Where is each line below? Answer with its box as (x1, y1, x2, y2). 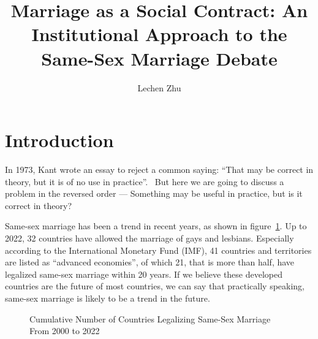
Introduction (5, 128, 114, 153)
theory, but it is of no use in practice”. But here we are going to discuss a (5, 175, 284, 188)
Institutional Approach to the (31, 21, 287, 47)
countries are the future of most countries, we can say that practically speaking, (5, 280, 305, 292)
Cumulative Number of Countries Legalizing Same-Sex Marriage (29, 312, 271, 325)
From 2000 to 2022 (29, 324, 100, 337)
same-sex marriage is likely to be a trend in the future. (5, 291, 210, 304)
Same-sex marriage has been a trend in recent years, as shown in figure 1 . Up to (5, 219, 307, 232)
